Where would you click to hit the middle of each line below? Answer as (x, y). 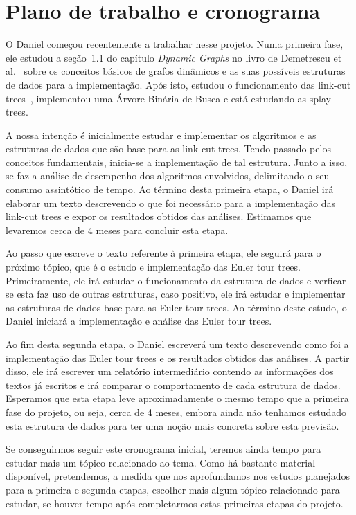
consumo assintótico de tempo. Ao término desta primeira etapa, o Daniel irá (170, 189)
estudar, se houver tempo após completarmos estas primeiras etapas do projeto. (175, 503)
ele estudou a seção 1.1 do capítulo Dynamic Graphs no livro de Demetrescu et (174, 57)
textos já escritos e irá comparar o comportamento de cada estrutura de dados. (173, 385)
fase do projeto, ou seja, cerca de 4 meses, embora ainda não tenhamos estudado (176, 412)
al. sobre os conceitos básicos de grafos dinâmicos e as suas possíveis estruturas (176, 71)
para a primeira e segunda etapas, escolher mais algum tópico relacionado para (173, 489)
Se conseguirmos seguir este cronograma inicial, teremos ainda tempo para (163, 449)
